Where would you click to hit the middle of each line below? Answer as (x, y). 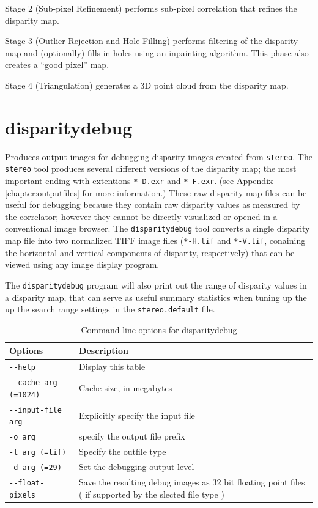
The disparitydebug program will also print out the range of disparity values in (156, 285)
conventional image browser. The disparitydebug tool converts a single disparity (157, 228)
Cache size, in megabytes (126, 388)
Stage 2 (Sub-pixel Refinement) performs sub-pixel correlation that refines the (151, 8)
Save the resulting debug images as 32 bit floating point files (192, 482)
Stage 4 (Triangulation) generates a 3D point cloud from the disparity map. (147, 85)
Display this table (112, 366)
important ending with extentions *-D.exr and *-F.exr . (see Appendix (139, 180)
